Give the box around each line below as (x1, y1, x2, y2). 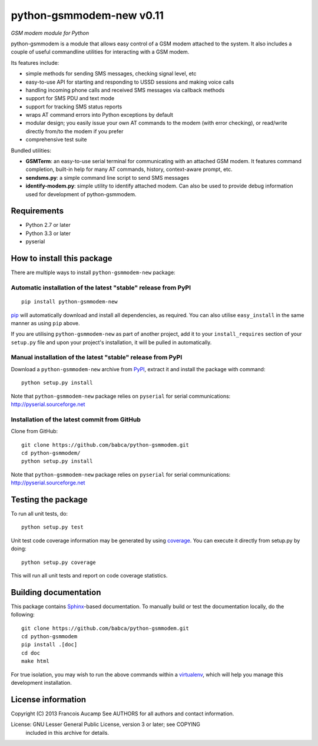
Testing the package (11, 494, 88, 504)
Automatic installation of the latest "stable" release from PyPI (11, 283, 191, 292)
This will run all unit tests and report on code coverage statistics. (11, 572, 168, 579)
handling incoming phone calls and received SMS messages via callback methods (25, 86, 225, 94)
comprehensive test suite (25, 136, 87, 143)
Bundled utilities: (11, 147, 51, 154)
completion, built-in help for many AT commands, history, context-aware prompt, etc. (25, 166, 233, 173)
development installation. (11, 679, 72, 686)
